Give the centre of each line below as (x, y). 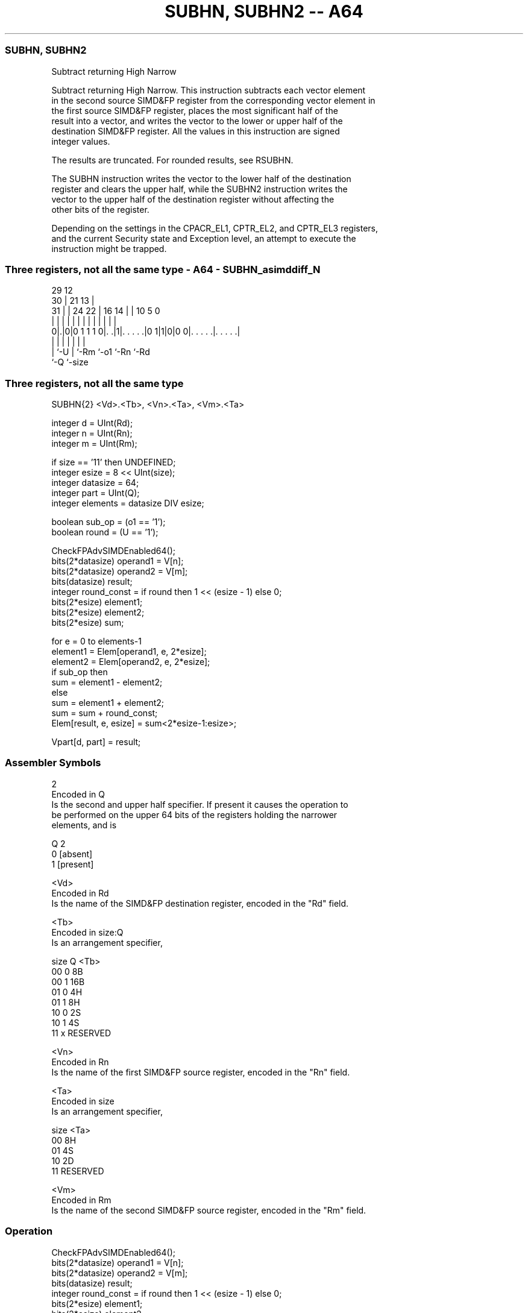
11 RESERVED (78, 1171)
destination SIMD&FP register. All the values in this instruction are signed (196, 131)
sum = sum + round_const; (105, 713)
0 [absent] (72, 854)
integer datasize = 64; (95, 483)
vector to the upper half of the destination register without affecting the (193, 199)
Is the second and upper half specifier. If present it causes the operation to (200, 804)
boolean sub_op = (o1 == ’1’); (108, 522)
